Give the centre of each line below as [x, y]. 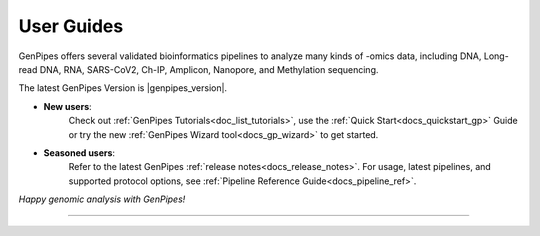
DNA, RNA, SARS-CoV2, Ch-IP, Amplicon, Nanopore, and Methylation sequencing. [209, 69]
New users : [67, 106]
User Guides [71, 26]
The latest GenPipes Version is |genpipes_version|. [123, 88]
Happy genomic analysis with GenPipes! [102, 199]
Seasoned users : [79, 152]
